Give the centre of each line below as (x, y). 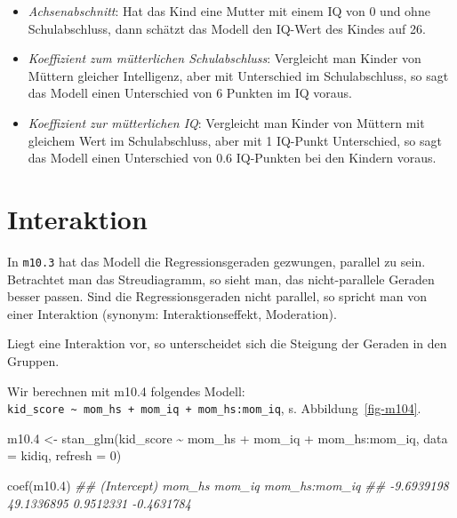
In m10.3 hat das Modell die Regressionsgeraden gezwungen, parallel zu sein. (216, 261)
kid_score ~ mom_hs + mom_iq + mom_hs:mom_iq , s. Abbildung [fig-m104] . (214, 408)
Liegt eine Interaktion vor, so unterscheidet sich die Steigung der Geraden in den (227, 343)
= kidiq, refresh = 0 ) (64, 455)
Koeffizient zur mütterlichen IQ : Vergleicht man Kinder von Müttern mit (226, 122)
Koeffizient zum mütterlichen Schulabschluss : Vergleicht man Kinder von (224, 58)
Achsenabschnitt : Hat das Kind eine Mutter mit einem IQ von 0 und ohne (229, 11)
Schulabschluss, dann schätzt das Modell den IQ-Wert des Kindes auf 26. (227, 28)
